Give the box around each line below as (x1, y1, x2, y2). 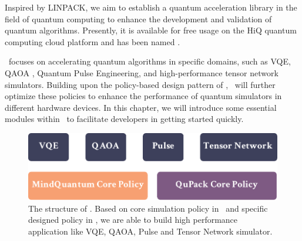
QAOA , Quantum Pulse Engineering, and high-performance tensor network (5, 66, 278, 79)
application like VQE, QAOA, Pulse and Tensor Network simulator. (28, 225, 273, 237)
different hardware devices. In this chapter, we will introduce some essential (5, 101, 277, 113)
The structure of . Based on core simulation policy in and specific (28, 202, 268, 214)
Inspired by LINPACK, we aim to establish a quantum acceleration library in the (5, 1, 297, 13)
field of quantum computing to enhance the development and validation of (5, 12, 272, 25)
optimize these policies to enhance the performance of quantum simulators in (5, 90, 282, 102)
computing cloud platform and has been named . (5, 35, 180, 47)
